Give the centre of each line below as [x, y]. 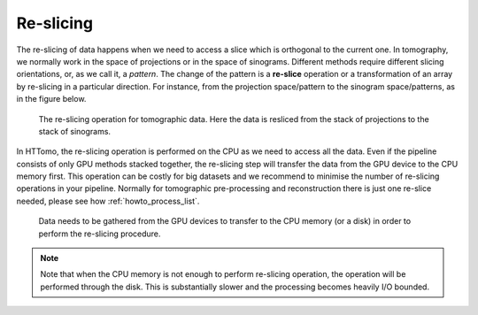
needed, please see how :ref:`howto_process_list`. [108, 201]
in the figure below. [51, 99]
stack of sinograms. [74, 131]
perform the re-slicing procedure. [100, 234]
